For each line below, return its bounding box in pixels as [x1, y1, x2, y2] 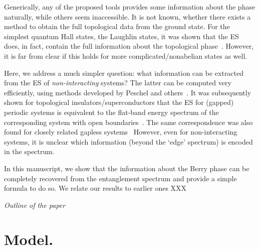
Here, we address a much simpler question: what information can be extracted [4, 67, 244, 78]
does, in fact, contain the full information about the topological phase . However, [4, 41, 254, 51]
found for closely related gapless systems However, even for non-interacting [4, 127, 237, 137]
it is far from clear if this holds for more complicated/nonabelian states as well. [4, 50, 247, 61]
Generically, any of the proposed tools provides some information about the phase [4, 2, 255, 12]
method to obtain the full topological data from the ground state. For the [4, 21, 230, 32]
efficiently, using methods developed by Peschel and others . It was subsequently [4, 87, 251, 97]
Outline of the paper [4, 199, 66, 210]
